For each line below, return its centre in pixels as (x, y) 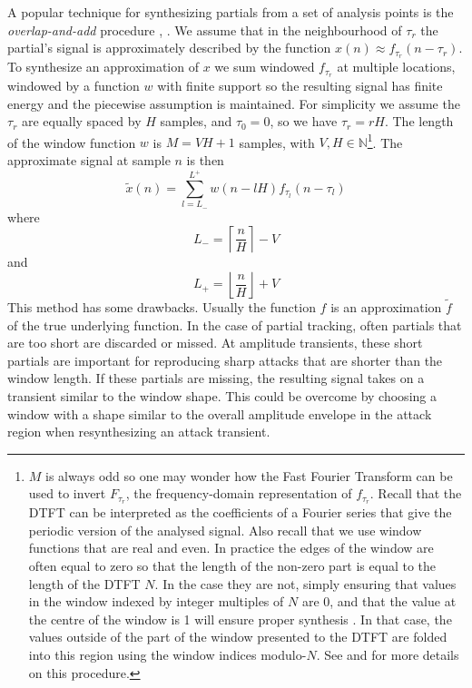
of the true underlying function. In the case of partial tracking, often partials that (235, 324)
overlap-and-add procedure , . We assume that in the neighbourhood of (205, 29)
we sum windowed (265, 67)
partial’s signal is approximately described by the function (169, 48)
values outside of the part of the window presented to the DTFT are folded (238, 637)
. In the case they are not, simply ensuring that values (305, 583)
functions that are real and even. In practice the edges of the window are (231, 548)
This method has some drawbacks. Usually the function (162, 307)
